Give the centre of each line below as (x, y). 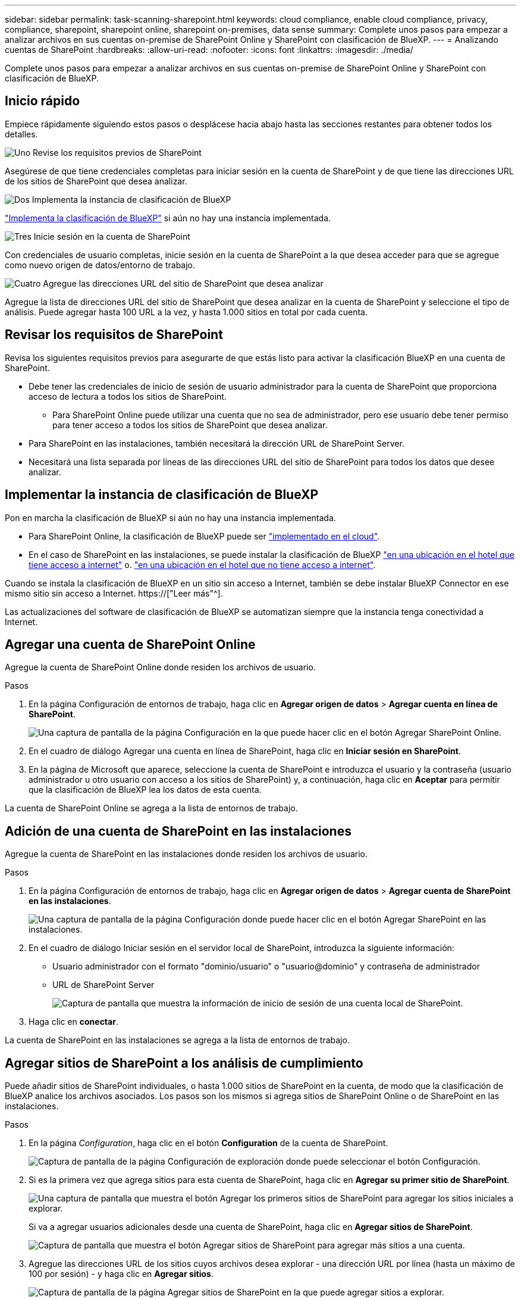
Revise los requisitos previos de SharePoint (117, 152)
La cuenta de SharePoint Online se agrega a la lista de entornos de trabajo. (151, 808)
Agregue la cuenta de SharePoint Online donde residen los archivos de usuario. (160, 667)
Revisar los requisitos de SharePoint (114, 335)
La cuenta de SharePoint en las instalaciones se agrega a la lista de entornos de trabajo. (177, 1040)
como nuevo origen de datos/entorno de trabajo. (100, 265)
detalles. (21, 134)
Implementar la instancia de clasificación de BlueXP (162, 495)
